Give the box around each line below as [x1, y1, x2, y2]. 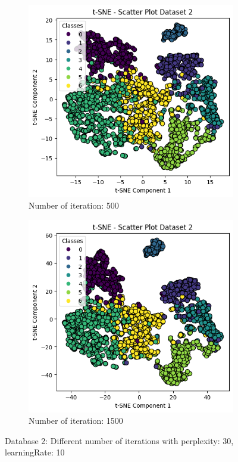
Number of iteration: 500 [29, 199, 119, 212]
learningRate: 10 [5, 446, 65, 458]
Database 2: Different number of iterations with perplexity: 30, [5, 434, 234, 447]
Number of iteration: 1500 [29, 414, 123, 427]
